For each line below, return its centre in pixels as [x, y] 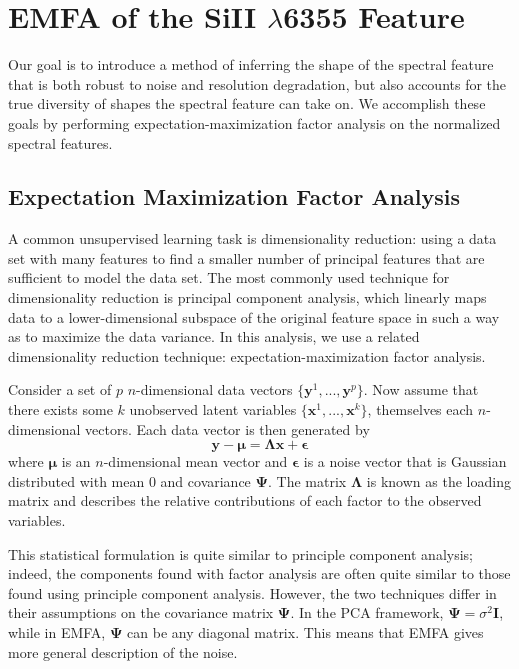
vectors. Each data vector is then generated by [227, 428]
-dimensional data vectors [214, 389]
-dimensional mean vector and [195, 461]
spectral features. [60, 142]
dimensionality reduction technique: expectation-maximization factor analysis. [247, 355]
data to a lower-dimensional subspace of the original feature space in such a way [254, 316]
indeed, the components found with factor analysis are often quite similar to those [259, 573]
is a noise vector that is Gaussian [405, 461]
